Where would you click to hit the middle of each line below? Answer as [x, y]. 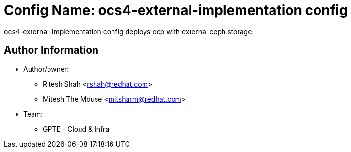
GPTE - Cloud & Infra [76, 129]
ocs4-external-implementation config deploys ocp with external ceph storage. [129, 31]
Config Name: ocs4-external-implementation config [176, 10]
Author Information [51, 50]
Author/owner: [46, 69]
